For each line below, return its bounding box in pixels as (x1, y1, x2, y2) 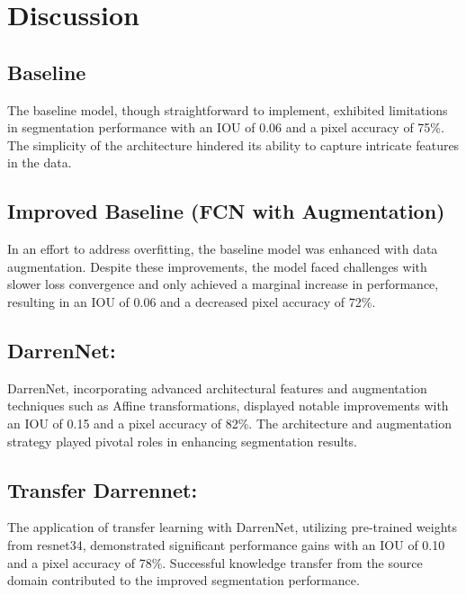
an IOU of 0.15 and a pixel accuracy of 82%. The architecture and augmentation (7, 413, 453, 432)
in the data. (7, 153, 72, 172)
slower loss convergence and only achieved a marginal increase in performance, (7, 275, 439, 293)
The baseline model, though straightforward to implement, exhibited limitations (7, 100, 448, 119)
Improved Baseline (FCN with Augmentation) (7, 197, 445, 225)
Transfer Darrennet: (7, 475, 198, 503)
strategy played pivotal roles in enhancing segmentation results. (7, 431, 358, 450)
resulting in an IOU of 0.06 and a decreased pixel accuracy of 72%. (7, 292, 376, 311)
